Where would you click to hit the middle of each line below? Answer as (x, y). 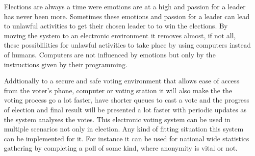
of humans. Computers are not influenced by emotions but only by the (110, 54)
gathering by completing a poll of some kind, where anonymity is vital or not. (121, 148)
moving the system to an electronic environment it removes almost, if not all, (120, 35)
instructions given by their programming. (66, 64)
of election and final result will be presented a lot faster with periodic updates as (125, 109)
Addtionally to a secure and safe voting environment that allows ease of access (122, 81)
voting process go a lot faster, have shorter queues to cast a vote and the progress (127, 100)
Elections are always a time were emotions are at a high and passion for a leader (125, 6)
